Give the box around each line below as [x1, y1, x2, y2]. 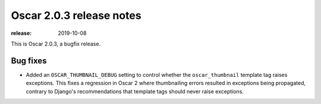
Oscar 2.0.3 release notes [11, 9, 142, 22]
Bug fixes [11, 56, 47, 66]
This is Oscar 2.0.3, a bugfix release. [11, 40, 101, 47]
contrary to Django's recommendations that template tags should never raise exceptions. [26, 87, 244, 95]
